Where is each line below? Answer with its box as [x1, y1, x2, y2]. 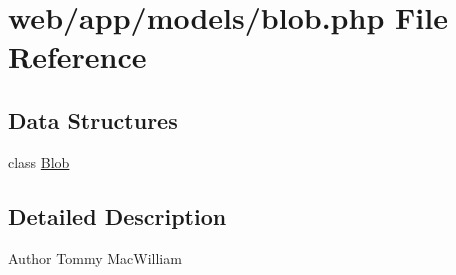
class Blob [8, 151, 70, 172]
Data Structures [8, 104, 178, 135]
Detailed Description [8, 200, 227, 231]
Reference [8, 36, 147, 77]
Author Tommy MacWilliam [8, 247, 182, 268]
